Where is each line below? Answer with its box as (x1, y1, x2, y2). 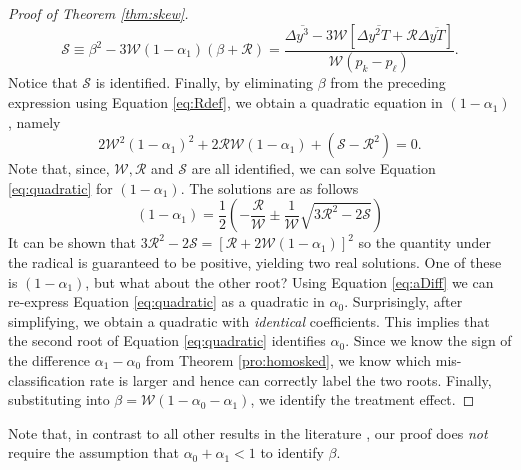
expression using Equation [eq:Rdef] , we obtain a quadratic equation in (8, 92, 443, 113)
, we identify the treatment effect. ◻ (250, 389, 475, 410)
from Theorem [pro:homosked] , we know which (145, 350, 432, 370)
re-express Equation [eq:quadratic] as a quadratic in (8, 291, 325, 312)
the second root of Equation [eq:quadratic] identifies (8, 330, 326, 351)
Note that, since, (8, 158, 110, 179)
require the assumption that (8, 442, 179, 463)
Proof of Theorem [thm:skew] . (8, 3, 189, 23)
